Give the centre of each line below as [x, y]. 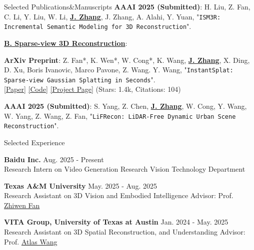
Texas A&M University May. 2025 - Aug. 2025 [80, 185]
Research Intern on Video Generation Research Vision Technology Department [125, 169]
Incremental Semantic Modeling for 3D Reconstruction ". [98, 26]
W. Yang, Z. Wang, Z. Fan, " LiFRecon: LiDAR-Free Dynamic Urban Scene [120, 116]
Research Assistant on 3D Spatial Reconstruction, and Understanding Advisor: [125, 232]
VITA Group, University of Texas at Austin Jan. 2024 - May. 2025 [116, 222]
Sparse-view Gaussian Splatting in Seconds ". [80, 79]
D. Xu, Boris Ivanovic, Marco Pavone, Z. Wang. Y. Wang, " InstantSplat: [119, 70]
